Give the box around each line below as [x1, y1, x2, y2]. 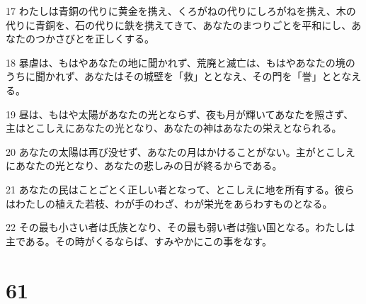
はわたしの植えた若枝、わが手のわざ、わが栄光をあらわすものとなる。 [6, 196, 333, 210]
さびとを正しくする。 [55, 31, 154, 46]
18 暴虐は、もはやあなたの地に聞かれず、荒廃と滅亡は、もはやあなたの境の [6, 55, 355, 69]
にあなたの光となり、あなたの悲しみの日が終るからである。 [6, 158, 282, 173]
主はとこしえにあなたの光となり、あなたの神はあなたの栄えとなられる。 [6, 120, 342, 135]
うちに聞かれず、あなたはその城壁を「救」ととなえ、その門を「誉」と [6, 69, 332, 84]
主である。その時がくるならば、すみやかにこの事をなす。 [6, 233, 272, 248]
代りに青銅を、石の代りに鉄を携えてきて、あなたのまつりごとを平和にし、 [6, 17, 352, 32]
